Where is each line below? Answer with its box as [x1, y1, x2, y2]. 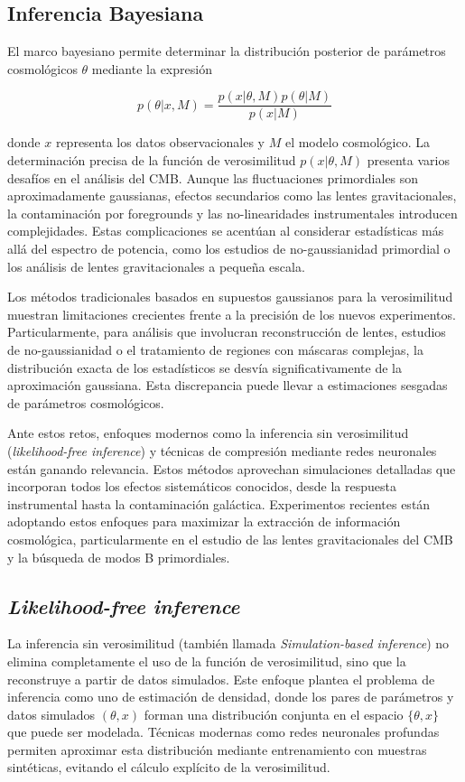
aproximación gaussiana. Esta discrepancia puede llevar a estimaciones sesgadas [7, 376, 448, 395]
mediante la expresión [91, 59, 212, 78]
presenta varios [367, 151, 450, 170]
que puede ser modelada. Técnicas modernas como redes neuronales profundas [7, 722, 440, 741]
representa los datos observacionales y [55, 133, 265, 152]
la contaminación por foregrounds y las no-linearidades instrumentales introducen [7, 203, 458, 222]
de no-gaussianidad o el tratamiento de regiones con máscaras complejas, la [7, 340, 423, 358]
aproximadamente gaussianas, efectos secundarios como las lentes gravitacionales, [7, 186, 457, 205]
